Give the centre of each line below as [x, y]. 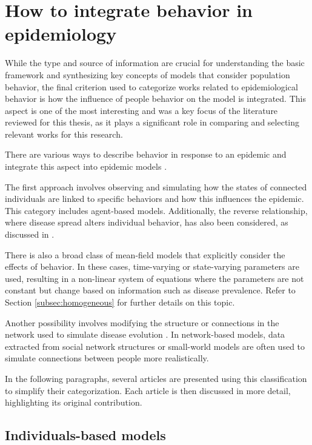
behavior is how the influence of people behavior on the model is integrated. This [155, 99]
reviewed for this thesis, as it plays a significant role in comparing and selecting [152, 122]
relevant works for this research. [64, 134]
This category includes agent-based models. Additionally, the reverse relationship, [156, 210]
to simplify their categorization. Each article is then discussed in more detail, [148, 390]
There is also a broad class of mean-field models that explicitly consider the [145, 254]
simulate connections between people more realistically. [107, 358]
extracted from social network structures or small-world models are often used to [155, 346]
